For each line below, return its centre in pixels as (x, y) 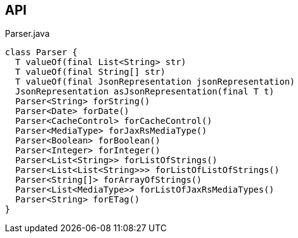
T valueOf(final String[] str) (90, 72)
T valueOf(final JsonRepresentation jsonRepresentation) (155, 82)
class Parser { (41, 52)
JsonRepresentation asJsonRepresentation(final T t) (145, 92)
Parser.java (27, 34)
